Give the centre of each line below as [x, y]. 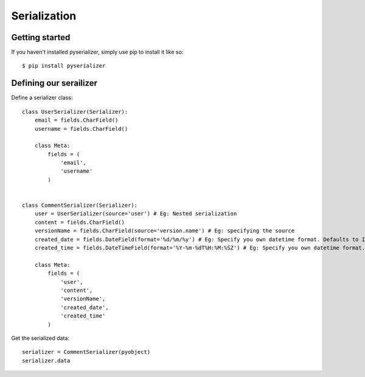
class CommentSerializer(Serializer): [80, 206]
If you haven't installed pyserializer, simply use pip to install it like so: [97, 52]
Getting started [41, 37]
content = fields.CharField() [79, 222]
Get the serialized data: [40, 338]
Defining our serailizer [54, 83]
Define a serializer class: [42, 98]
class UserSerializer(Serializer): [75, 112]
